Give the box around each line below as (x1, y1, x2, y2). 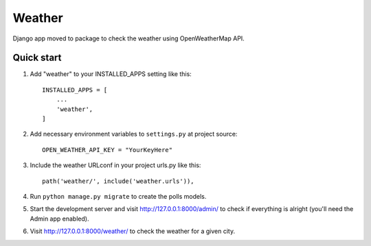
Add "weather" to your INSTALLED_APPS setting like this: (30, 70, 192, 78)
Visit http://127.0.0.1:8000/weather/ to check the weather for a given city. (30, 227, 236, 236)
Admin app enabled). (30, 214, 89, 223)
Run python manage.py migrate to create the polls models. (30, 192, 207, 200)
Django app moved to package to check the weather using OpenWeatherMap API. (12, 34, 245, 42)
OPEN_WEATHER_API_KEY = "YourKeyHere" (42, 146, 173, 153)
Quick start (12, 52, 62, 64)
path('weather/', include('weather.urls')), (42, 177, 195, 185)
